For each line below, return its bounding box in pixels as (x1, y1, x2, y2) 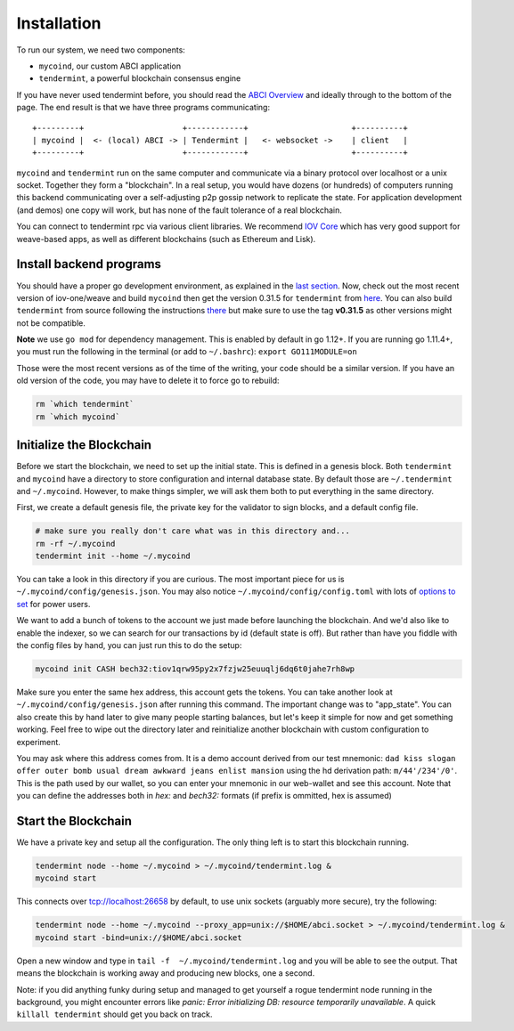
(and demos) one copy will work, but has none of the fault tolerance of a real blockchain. (16, 205, 342, 215)
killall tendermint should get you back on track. (16, 1009, 213, 1019)
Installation (16, 13, 102, 33)
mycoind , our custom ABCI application (38, 61, 182, 71)
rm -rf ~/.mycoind (35, 539, 116, 548)
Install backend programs (16, 256, 162, 272)
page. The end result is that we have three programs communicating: (16, 102, 271, 113)
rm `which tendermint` (35, 399, 135, 410)
